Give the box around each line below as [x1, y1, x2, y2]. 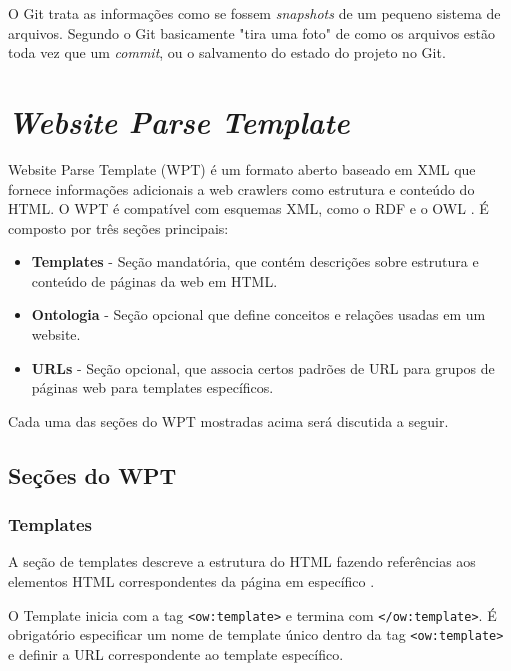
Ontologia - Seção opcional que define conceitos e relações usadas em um [31, 304, 486, 325]
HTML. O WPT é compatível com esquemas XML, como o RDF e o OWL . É [8, 198, 489, 219]
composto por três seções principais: [8, 217, 229, 238]
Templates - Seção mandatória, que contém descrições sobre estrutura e [31, 251, 479, 272]
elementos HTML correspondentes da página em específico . [8, 571, 375, 592]
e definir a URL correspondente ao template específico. [8, 643, 344, 664]
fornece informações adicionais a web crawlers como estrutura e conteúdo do [8, 178, 475, 199]
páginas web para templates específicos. [31, 377, 274, 398]
